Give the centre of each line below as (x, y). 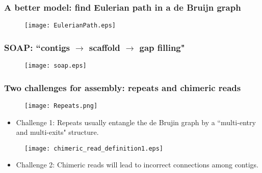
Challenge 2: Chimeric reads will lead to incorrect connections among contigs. (137, 165)
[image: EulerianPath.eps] (70, 26)
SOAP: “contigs (37, 47)
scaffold (104, 47)
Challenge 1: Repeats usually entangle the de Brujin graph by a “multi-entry (136, 122)
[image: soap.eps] (56, 66)
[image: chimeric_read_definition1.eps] (94, 148)
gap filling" (162, 47)
